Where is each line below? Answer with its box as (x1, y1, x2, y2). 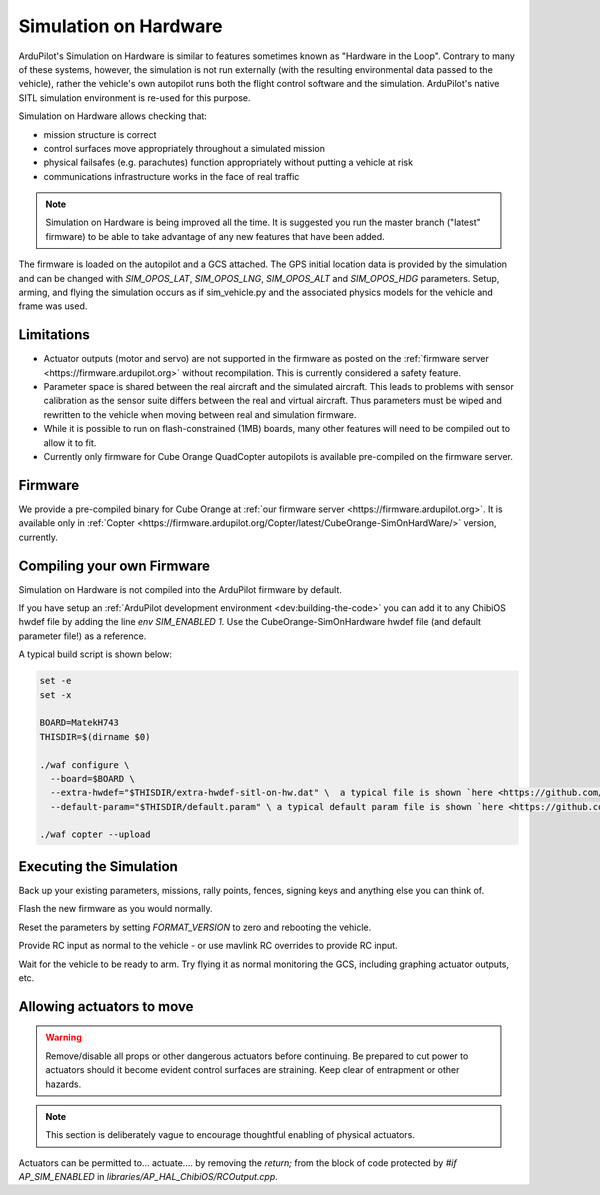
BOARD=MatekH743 (39, 717, 120, 729)
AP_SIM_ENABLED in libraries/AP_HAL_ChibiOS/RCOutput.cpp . (18, 1171, 279, 1183)
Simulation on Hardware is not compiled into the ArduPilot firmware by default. (18, 583, 342, 595)
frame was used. (18, 300, 88, 312)
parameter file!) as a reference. (18, 630, 147, 642)
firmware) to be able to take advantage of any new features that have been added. (45, 230, 385, 242)
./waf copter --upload (39, 829, 151, 840)
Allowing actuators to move (18, 998, 194, 1015)
